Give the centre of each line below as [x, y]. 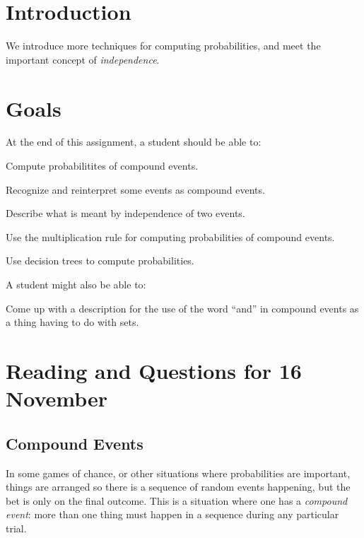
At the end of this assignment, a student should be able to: [134, 142]
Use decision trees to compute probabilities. [100, 261]
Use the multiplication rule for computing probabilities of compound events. [170, 236]
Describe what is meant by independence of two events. [125, 213]
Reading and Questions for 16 [154, 370]
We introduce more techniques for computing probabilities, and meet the [163, 46]
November [57, 398]
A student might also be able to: [76, 284]
